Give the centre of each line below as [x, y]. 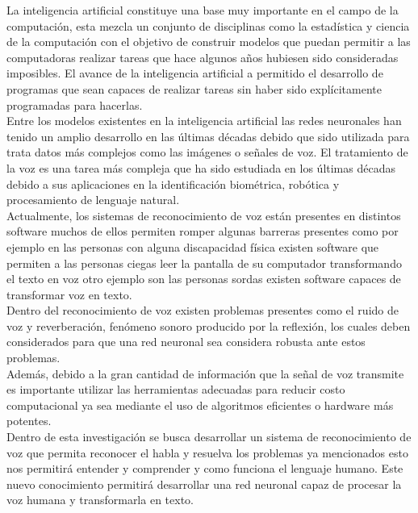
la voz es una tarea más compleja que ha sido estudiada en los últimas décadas [201, 167]
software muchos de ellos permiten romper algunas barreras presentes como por [203, 231]
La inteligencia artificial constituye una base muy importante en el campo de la [203, 10]
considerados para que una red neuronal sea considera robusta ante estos [186, 342]
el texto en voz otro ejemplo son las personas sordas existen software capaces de [204, 279]
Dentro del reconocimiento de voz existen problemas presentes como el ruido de [203, 310]
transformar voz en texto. [69, 294]
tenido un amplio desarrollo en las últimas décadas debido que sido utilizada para [208, 136]
